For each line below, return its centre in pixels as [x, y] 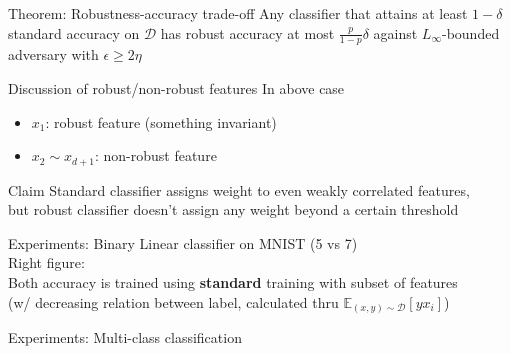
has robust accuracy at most [247, 32]
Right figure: [46, 262]
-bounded [470, 32]
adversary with [53, 54]
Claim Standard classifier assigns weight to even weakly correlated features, [239, 189]
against [395, 32]
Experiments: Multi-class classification [125, 337]
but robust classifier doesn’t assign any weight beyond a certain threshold [233, 209]
